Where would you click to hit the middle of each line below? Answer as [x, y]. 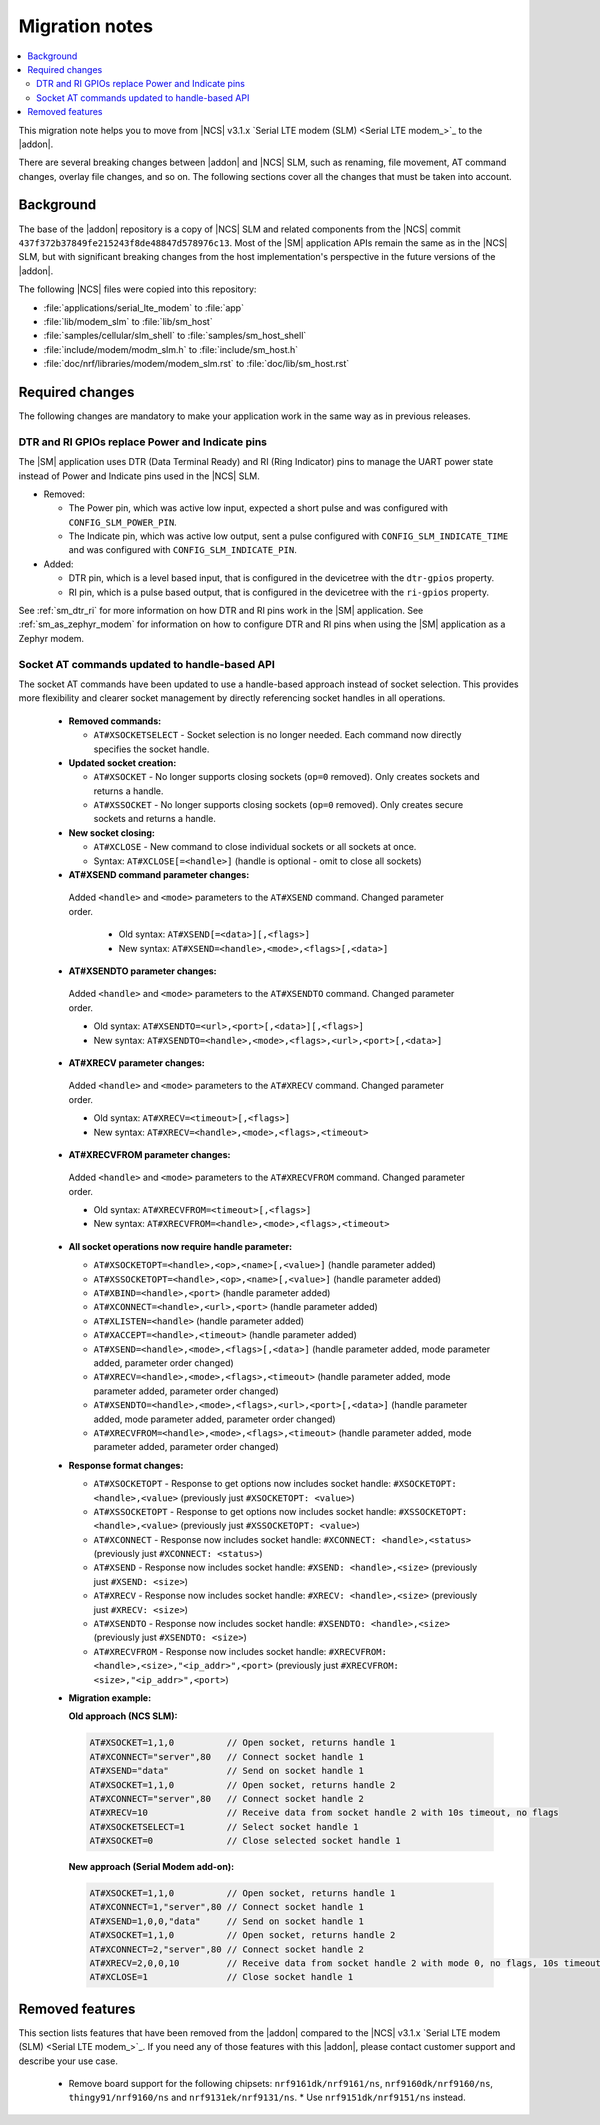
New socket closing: [111, 832]
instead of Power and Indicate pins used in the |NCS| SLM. [139, 476]
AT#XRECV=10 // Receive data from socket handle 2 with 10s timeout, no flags [324, 1813]
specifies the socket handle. [151, 749]
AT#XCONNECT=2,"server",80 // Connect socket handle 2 [226, 1949]
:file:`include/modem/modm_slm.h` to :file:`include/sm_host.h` [171, 349]
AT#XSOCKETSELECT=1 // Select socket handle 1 [224, 1826]
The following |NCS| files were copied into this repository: [137, 289]
